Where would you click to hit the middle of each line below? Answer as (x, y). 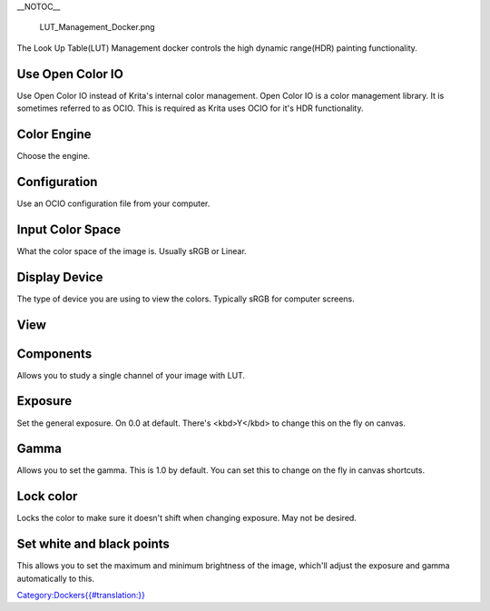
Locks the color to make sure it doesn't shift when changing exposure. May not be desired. (187, 518)
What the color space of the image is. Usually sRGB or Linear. (132, 251)
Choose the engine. (54, 155)
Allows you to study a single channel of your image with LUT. (131, 375)
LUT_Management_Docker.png (97, 27)
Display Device (60, 277)
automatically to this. (56, 578)
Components (54, 354)
